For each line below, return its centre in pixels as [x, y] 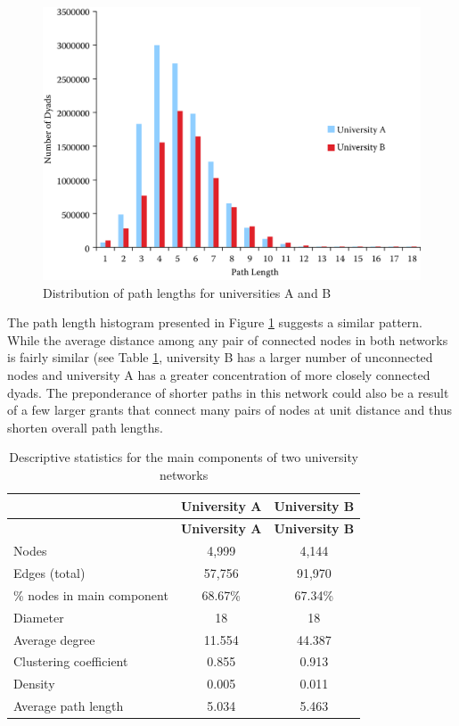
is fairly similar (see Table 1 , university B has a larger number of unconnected [220, 357]
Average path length [69, 706]
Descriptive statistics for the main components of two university [184, 457]
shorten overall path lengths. [85, 427]
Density [34, 684]
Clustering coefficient [71, 661]
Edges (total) [49, 573]
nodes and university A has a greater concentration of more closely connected [219, 374]
